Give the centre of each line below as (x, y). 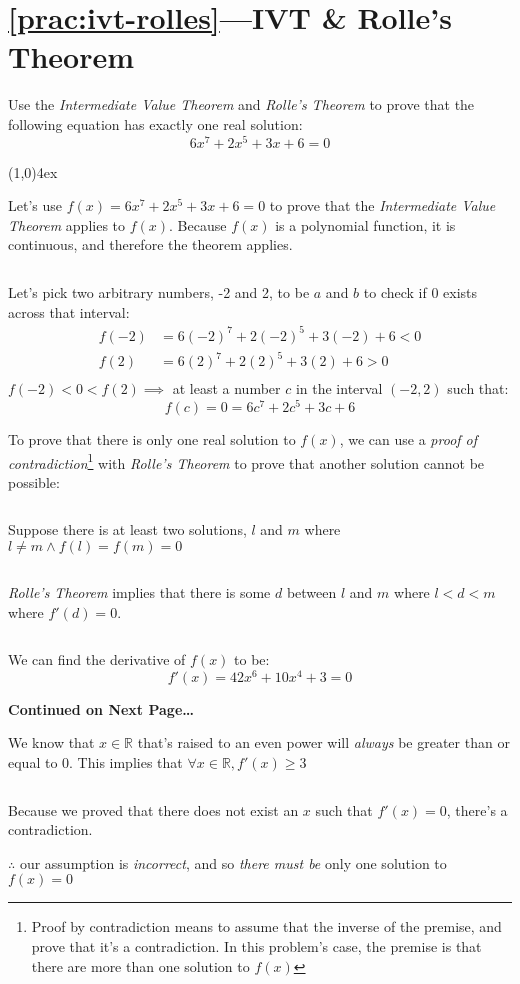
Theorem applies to (67, 224)
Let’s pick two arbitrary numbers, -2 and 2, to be (159, 291)
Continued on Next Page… (101, 708)
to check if (395, 291)
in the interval (339, 388)
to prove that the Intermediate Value (382, 205)
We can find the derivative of (97, 659)
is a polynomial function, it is (365, 224)
